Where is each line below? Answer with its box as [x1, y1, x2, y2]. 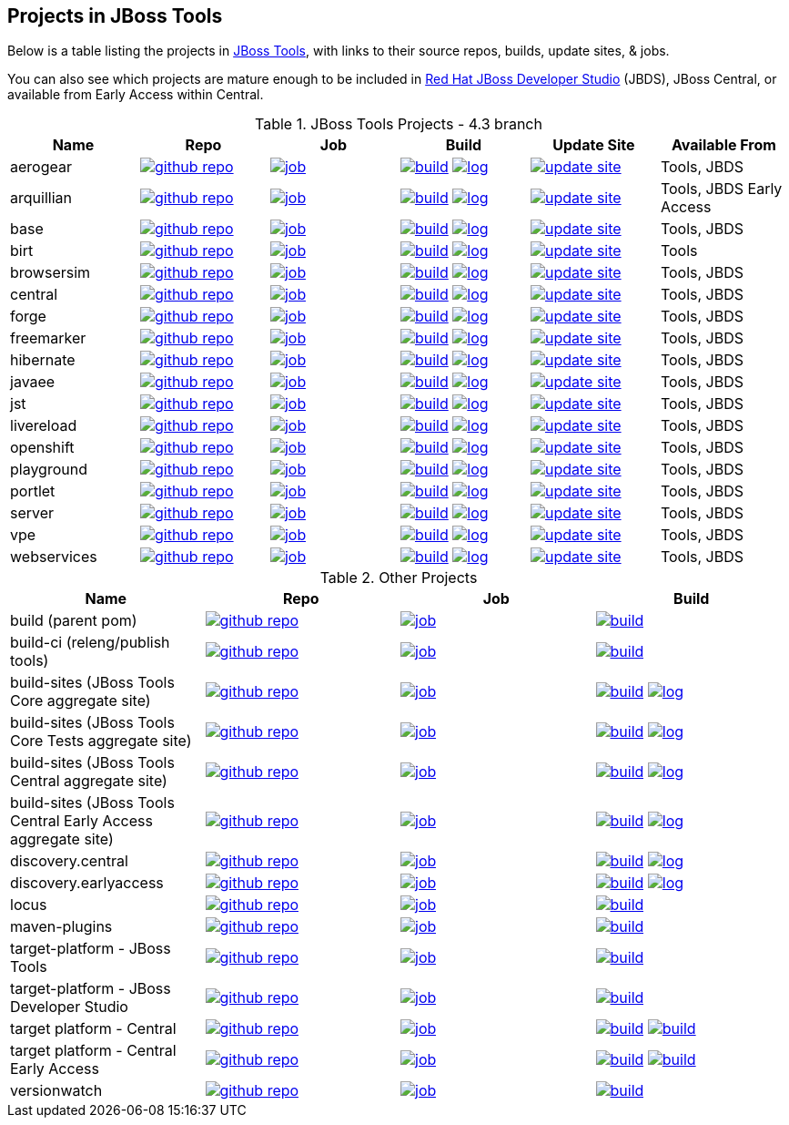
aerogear [10, 158, 72, 177]
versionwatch [10, 1081, 103, 1100]
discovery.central [10, 852, 128, 871]
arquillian [10, 189, 72, 208]
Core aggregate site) [10, 691, 151, 711]
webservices [10, 547, 97, 567]
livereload [10, 416, 77, 435]
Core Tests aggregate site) [10, 731, 192, 751]
